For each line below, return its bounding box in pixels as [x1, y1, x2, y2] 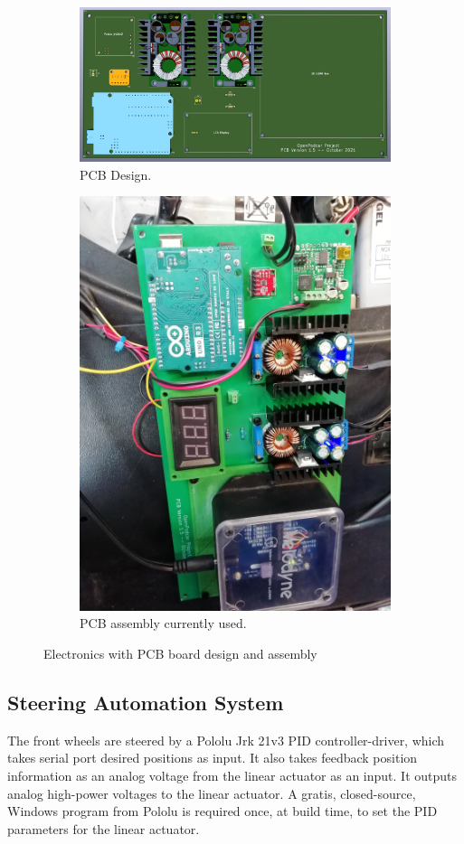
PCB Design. [80, 164, 152, 183]
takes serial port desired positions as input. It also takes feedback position [7, 748, 418, 767]
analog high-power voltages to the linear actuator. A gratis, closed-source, [7, 783, 416, 802]
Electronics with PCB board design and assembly [43, 644, 317, 663]
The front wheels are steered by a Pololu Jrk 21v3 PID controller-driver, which [7, 730, 445, 749]
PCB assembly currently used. [80, 614, 247, 633]
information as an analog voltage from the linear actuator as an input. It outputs [7, 766, 458, 784]
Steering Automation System [7, 689, 284, 716]
